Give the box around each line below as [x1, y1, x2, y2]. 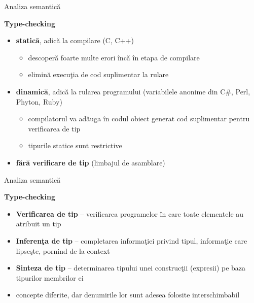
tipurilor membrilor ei [16, 272, 84, 283]
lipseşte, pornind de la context [16, 245, 110, 256]
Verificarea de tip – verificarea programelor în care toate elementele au [16, 208, 244, 219]
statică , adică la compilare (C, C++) [16, 35, 134, 46]
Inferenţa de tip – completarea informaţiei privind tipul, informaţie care [16, 235, 247, 246]
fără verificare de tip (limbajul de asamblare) [16, 157, 165, 167]
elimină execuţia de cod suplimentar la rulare [28, 69, 169, 80]
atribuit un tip [16, 218, 61, 229]
